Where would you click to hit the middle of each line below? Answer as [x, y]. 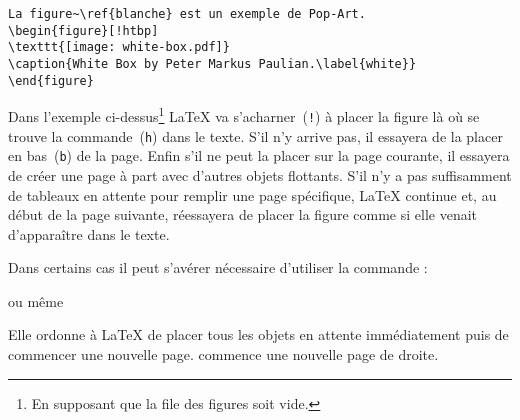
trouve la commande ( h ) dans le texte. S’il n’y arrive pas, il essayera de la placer [255, 135]
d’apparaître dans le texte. [89, 233]
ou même [36, 300]
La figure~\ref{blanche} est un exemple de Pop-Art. [187, 14]
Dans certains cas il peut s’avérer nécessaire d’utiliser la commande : [218, 267]
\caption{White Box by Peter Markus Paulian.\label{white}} [212, 63]
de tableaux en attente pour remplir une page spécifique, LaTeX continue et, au [252, 194]
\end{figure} [51, 80]
